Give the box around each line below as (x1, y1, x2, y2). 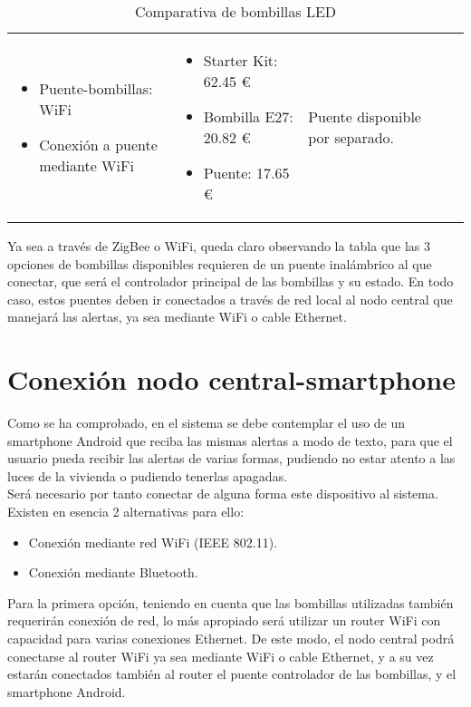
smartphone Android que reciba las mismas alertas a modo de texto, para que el (7, 431, 453, 450)
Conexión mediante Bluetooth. (28, 563, 198, 582)
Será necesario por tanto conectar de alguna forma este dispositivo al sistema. (7, 484, 438, 503)
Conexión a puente (39, 134, 158, 155)
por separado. (308, 127, 395, 148)
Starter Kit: (203, 50, 278, 71)
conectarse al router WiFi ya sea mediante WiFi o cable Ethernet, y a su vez (7, 646, 434, 665)
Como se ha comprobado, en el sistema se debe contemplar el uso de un (7, 413, 406, 432)
